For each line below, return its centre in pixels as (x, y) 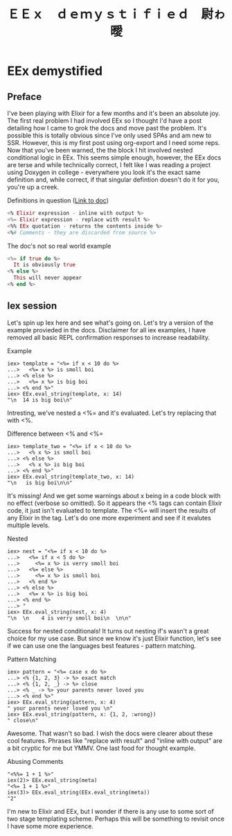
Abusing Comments (35, 761)
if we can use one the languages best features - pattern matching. (101, 645)
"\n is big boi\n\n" (40, 483)
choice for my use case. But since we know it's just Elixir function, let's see (114, 638)
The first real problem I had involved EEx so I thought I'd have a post (105, 121)
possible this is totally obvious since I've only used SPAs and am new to (109, 135)
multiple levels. (29, 525)
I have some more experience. (50, 826)
